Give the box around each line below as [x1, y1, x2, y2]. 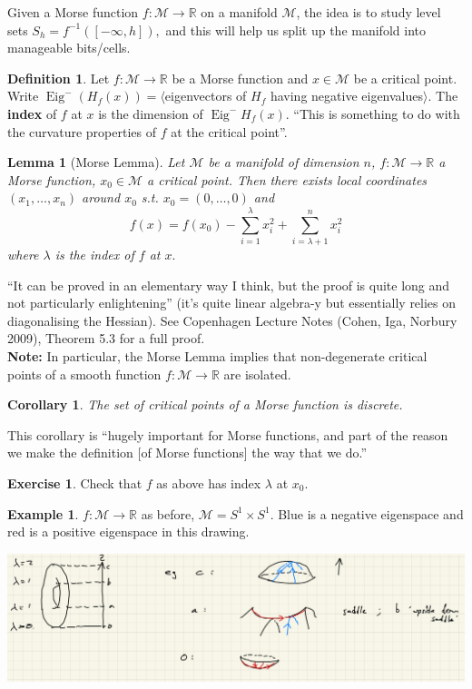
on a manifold [201, 3, 278, 21]
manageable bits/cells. [7, 38, 131, 57]
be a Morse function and [172, 68, 309, 87]
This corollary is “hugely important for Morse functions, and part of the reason [7, 425, 448, 444]
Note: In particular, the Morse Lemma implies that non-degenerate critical [7, 347, 428, 366]
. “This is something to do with [285, 103, 460, 123]
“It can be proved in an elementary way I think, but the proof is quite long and [7, 275, 450, 294]
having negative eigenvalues [270, 86, 424, 105]
